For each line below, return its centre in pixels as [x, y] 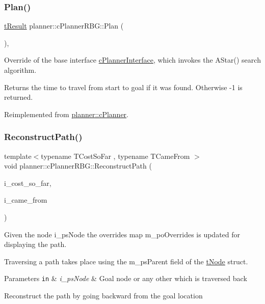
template [18, 156]
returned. [19, 97]
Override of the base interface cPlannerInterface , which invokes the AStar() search [132, 60]
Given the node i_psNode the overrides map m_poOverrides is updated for [122, 234]
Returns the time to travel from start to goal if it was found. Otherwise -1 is [123, 87]
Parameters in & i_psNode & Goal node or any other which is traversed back [126, 278]
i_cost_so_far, [28, 183]
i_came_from [26, 200]
